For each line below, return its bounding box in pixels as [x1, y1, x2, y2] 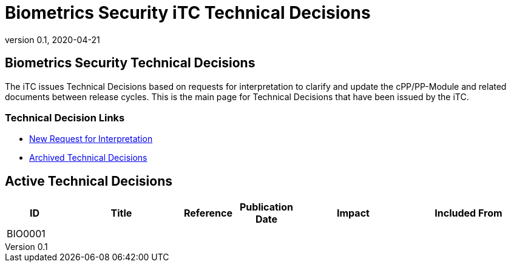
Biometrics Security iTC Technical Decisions [5, 2, 371, 23]
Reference [183, 207, 232, 220]
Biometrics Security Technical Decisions [5, 55, 255, 71]
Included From [435, 207, 503, 220]
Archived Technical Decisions [29, 152, 147, 163]
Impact [337, 207, 370, 220]
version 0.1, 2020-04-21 [5, 34, 100, 45]
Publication [240, 201, 293, 214]
